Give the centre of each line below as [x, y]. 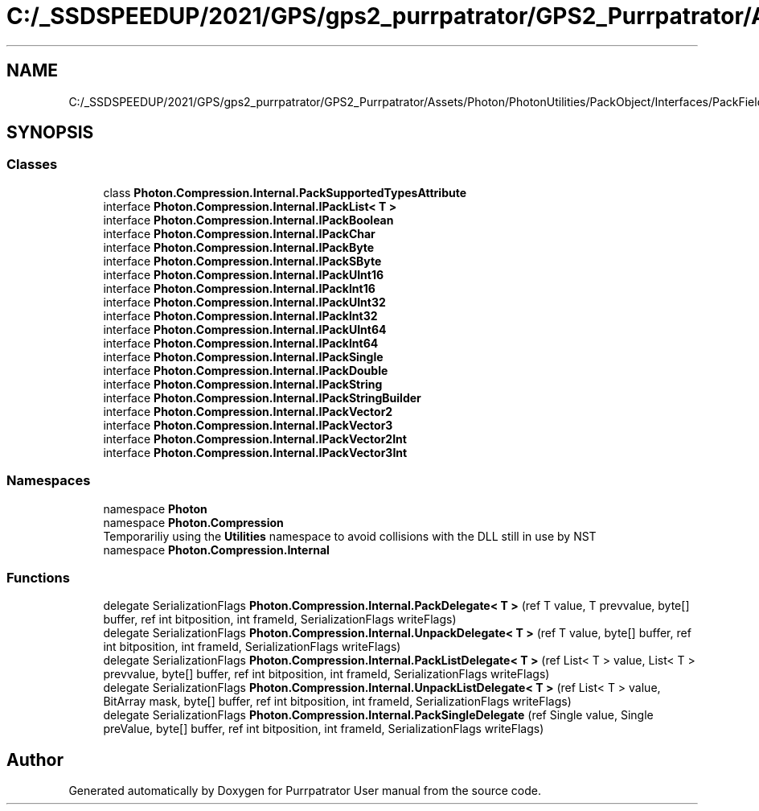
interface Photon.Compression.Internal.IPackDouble [246, 370]
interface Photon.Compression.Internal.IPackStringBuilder [262, 397]
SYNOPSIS [50, 133]
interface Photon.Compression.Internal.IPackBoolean [248, 220]
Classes [32, 165]
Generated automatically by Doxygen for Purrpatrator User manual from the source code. [305, 791]
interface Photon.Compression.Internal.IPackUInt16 [244, 274]
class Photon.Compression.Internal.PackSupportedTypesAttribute [285, 192]
